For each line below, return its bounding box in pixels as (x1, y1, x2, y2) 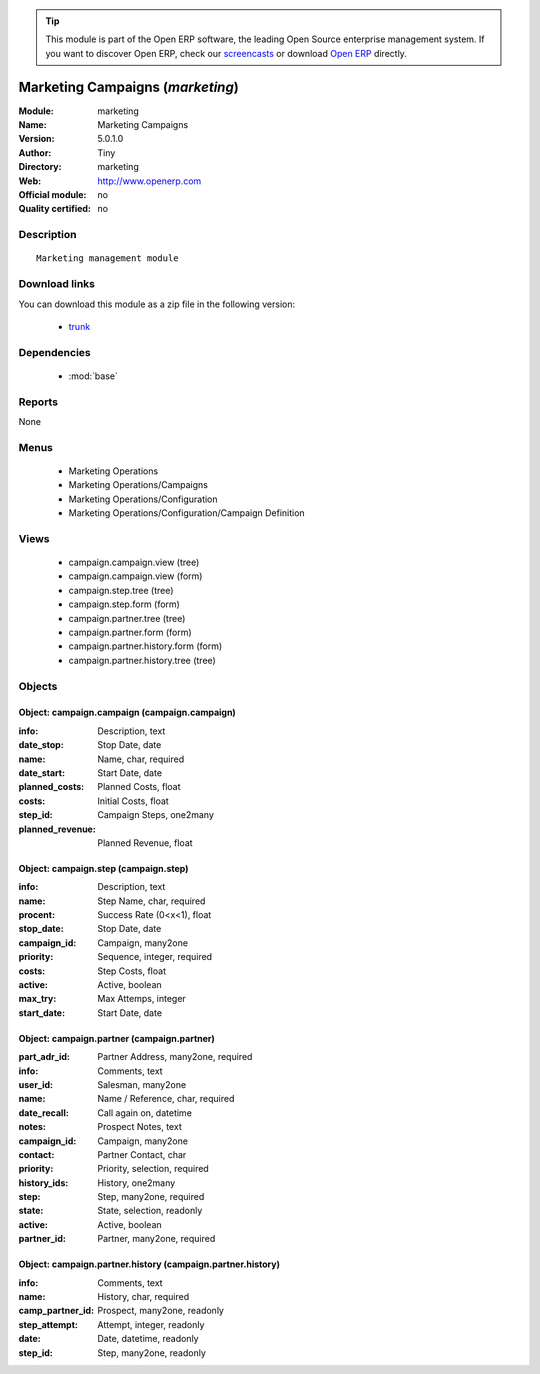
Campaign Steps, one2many (97, 809, 215, 821)
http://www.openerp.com (97, 175, 202, 187)
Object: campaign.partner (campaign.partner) (18, 1032, 215, 1044)
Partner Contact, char (97, 1148, 187, 1160)
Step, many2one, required (97, 1191, 205, 1203)
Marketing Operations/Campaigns (68, 479, 209, 491)
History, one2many (97, 1176, 176, 1189)
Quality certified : (18, 203, 92, 215)
